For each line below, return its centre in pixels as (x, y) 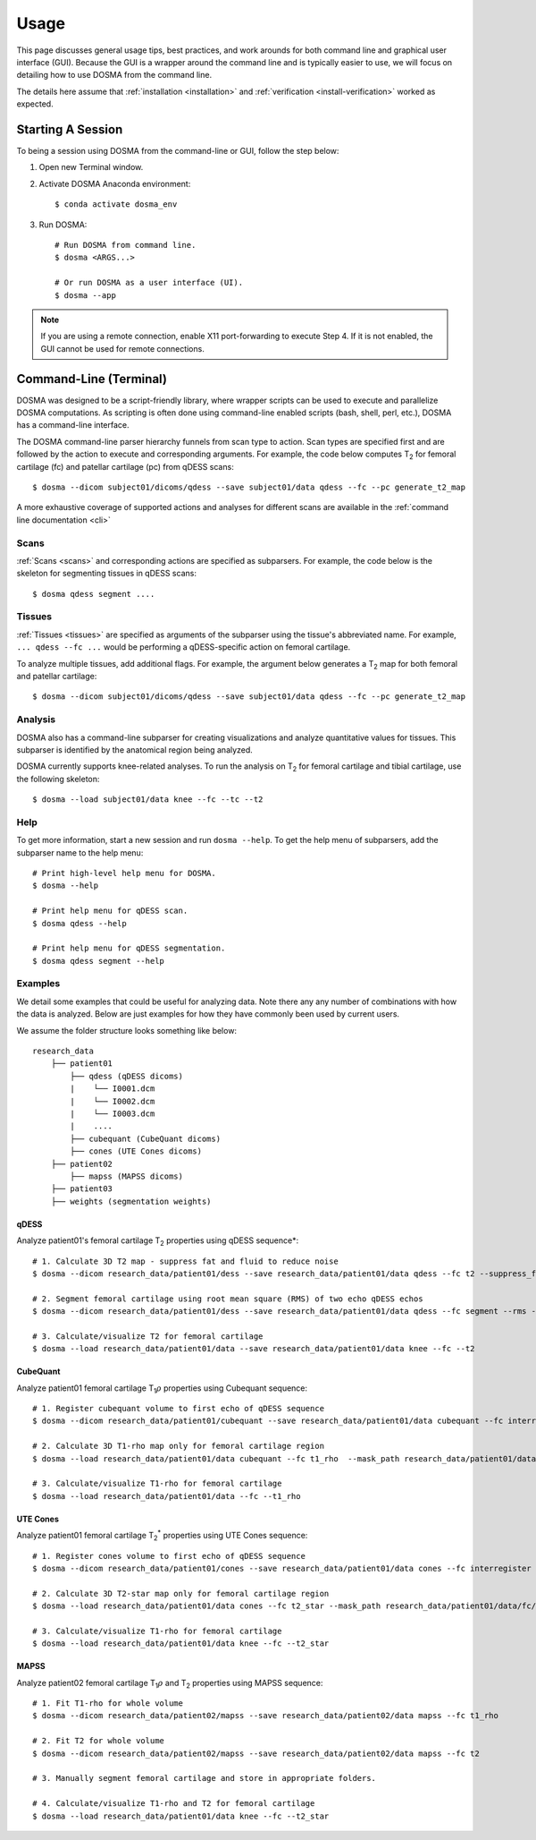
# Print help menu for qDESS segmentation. (129, 948)
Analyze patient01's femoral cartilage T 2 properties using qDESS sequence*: (158, 1241)
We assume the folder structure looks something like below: (126, 1030)
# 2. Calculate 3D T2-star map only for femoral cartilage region (181, 1593)
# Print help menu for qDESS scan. (110, 911)
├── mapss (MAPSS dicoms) (126, 1176)
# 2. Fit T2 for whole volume (99, 1741)
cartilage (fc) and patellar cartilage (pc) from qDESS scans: (125, 466)
